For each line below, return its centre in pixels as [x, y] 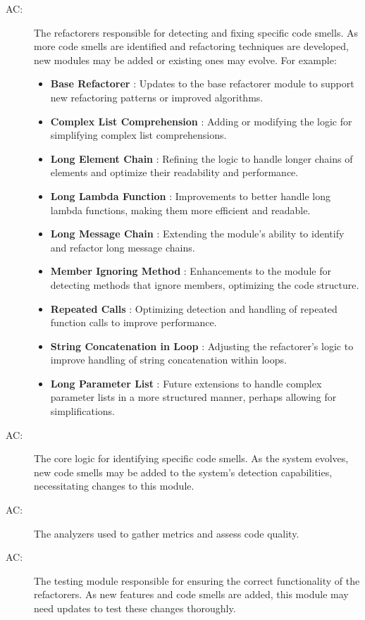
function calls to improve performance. [134, 322]
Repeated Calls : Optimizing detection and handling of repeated [194, 308]
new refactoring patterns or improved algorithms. [157, 97]
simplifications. [82, 411]
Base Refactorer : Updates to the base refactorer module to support [202, 83]
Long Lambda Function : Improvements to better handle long [190, 196]
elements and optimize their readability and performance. [174, 172]
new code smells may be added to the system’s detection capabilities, [183, 472]
